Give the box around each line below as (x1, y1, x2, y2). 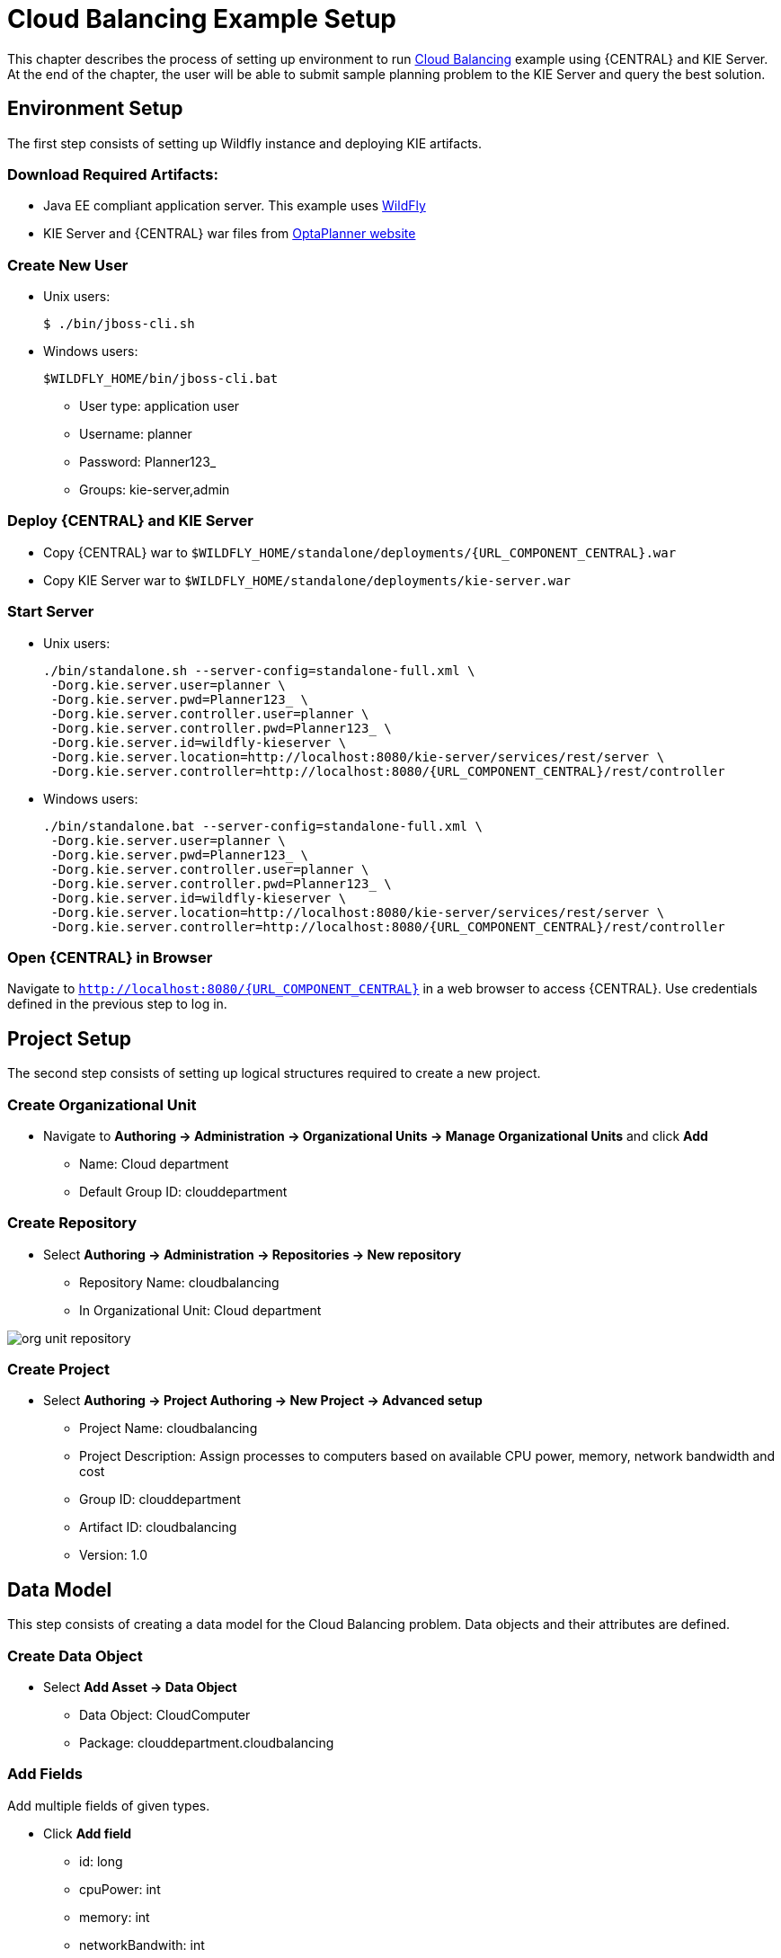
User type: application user (79, 398, 240, 414)
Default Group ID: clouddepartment (79, 1183, 288, 1199)
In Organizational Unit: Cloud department (79, 1302, 322, 1318)
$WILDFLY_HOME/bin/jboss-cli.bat (43, 371, 279, 387)
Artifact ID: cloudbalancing (79, 1519, 237, 1535)
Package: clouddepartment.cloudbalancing (79, 1735, 334, 1751)
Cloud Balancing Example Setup (7, 4, 396, 34)
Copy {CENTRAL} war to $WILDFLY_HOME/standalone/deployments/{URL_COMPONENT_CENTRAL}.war (43, 544, 677, 560)
